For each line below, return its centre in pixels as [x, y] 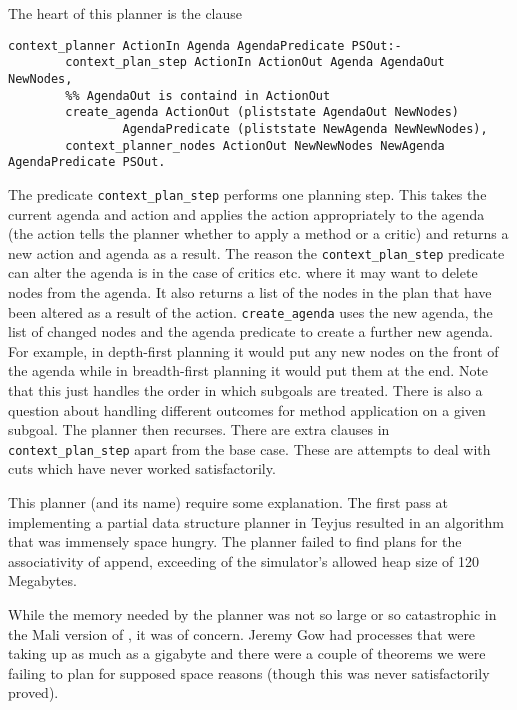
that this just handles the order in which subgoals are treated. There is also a [245, 389]
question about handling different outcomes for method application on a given [247, 409]
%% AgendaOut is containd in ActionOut [198, 95]
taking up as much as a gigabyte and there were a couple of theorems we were [247, 653]
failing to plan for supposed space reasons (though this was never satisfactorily [249, 672]
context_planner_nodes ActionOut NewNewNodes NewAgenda [255, 145]
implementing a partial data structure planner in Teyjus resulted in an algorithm [256, 521]
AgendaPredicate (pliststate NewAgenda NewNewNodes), [305, 128]
